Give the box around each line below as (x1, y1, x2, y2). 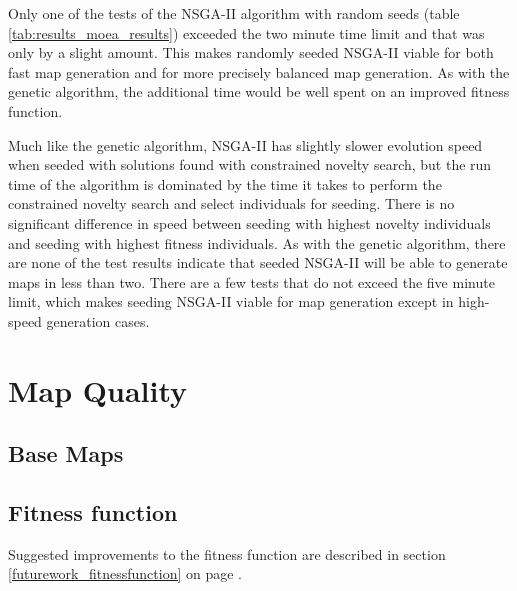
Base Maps (8, 438, 124, 469)
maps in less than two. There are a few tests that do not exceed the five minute (8, 271, 495, 292)
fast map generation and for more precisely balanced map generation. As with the (8, 61, 510, 82)
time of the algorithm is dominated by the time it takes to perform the (8, 173, 442, 194)
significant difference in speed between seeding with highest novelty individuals (8, 212, 491, 233)
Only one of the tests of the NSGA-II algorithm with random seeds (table (8, 3, 460, 23)
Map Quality (8, 369, 188, 410)
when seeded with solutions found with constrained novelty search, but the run (8, 154, 492, 175)
